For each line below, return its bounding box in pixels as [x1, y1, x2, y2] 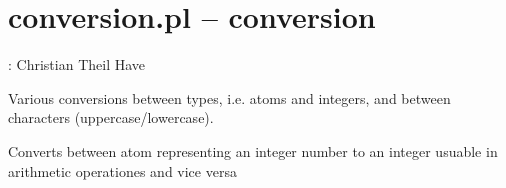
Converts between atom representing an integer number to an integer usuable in [8, 140, 498, 161]
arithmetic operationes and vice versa [8, 160, 237, 181]
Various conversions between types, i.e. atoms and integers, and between [8, 87, 451, 108]
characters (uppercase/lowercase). [8, 107, 214, 128]
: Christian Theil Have [8, 54, 146, 75]
